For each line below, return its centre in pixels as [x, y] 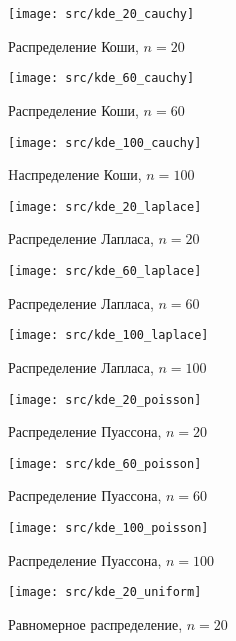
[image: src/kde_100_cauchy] [105, 142]
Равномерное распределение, [95, 623]
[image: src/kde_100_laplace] [108, 335]
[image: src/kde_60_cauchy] [101, 78]
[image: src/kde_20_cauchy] [101, 14]
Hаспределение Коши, [75, 174]
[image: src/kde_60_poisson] [105, 463]
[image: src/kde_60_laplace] [105, 271]
